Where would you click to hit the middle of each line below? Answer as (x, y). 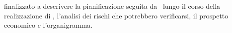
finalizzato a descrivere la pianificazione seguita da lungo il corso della (112, 6)
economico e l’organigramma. (48, 25)
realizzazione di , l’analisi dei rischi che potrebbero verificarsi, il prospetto (116, 15)
